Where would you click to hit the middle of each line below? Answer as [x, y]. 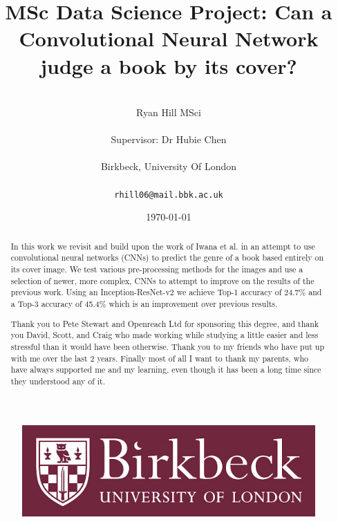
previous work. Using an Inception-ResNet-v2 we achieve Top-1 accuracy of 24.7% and [166, 292]
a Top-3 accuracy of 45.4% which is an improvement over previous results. [144, 303]
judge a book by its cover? [169, 65]
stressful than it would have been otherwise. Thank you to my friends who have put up [168, 346]
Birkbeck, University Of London [169, 166]
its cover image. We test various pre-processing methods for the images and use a [157, 269]
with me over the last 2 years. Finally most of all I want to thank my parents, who [159, 358]
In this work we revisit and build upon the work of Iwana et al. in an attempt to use [163, 246]
